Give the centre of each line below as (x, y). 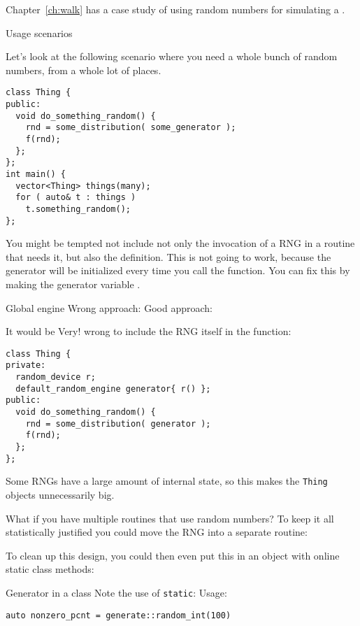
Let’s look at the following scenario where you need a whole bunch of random (172, 56)
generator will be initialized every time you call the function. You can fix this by (178, 270)
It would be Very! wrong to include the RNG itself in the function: (149, 331)
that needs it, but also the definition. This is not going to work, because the (168, 256)
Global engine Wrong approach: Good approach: (109, 307)
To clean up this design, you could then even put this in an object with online (173, 555)
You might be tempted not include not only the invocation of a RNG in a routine (180, 243)
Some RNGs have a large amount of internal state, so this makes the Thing (167, 481)
